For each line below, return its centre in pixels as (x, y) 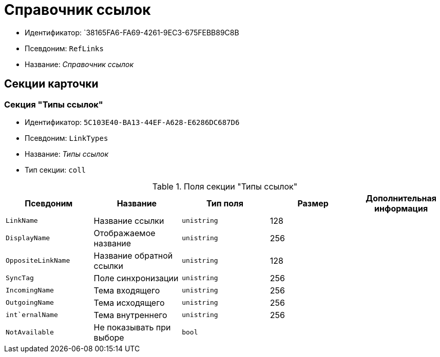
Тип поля (225, 203)
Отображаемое (125, 233)
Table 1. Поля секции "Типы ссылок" (225, 186)
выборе (109, 337)
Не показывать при (132, 327)
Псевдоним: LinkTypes (66, 138)
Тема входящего (127, 290)
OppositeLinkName (38, 261)
